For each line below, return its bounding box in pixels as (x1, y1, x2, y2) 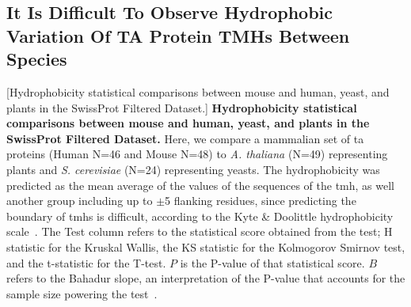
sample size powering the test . (6, 285, 158, 301)
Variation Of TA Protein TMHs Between (6, 23, 350, 47)
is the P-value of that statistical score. (180, 254, 365, 271)
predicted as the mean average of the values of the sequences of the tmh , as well (6, 176, 395, 193)
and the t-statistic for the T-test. (6, 254, 166, 271)
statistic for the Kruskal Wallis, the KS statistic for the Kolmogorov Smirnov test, (6, 238, 405, 255)
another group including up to (6, 192, 153, 209)
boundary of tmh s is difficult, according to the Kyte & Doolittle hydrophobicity (6, 207, 394, 224)
